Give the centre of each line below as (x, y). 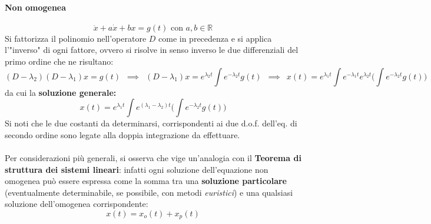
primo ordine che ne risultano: (59, 61)
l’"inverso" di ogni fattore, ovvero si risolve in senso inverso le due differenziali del (152, 50)
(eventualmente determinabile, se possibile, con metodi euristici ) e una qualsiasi (149, 192)
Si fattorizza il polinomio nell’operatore (76, 38)
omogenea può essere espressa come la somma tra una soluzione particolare (146, 181)
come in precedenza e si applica (215, 38)
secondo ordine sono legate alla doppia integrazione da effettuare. (122, 134)
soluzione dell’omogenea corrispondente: (77, 204)
